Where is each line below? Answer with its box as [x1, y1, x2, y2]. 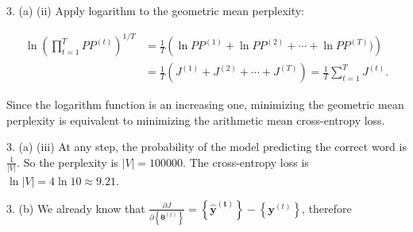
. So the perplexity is [17, 153, 118, 170]
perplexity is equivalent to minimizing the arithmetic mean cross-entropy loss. [6, 111, 385, 128]
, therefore [302, 199, 352, 216]
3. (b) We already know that [6, 199, 145, 216]
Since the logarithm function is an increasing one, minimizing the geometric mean [6, 96, 404, 113]
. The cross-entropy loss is [183, 153, 309, 170]
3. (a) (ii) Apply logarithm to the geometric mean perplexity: [6, 2, 305, 18]
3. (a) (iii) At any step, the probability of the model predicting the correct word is [6, 138, 407, 155]
